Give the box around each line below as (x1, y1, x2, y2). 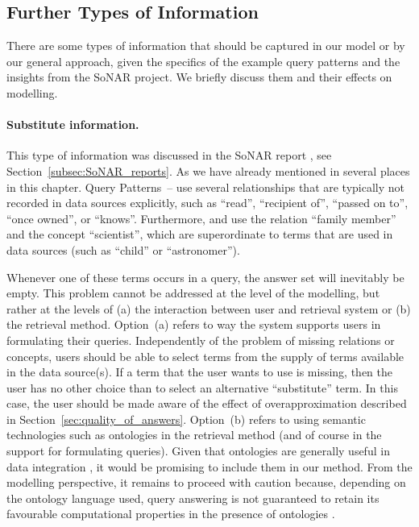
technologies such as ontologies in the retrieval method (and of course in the (6, 426, 382, 443)
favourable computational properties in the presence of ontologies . (6, 505, 335, 522)
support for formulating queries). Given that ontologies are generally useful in (6, 442, 390, 459)
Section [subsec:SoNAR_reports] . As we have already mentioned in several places (6, 162, 410, 179)
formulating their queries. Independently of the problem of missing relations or (6, 331, 395, 348)
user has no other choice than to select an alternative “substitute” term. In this (6, 379, 398, 396)
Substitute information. (6, 116, 139, 133)
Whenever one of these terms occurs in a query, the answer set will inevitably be (6, 268, 404, 285)
